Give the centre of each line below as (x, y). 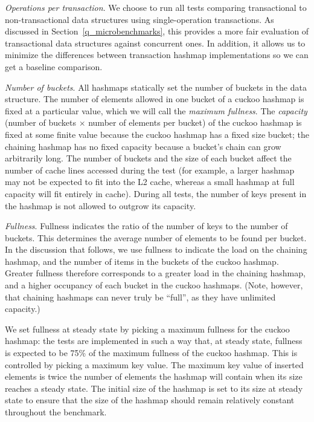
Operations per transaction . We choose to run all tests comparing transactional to (156, 7)
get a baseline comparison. (54, 66)
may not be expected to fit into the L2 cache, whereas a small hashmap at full (150, 182)
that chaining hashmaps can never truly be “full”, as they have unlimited (140, 297)
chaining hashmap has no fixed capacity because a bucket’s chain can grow (143, 146)
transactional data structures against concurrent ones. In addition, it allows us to (155, 43)
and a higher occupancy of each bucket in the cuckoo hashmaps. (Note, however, (154, 285)
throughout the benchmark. (56, 412)
